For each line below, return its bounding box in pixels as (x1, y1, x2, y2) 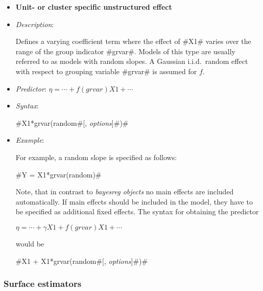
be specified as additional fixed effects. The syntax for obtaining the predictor (15, 206, 259, 217)
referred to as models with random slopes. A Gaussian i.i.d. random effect (15, 56, 248, 66)
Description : (15, 18, 54, 29)
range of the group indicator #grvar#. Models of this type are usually (15, 46, 236, 56)
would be (15, 238, 44, 249)
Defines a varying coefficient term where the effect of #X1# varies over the (15, 36, 251, 47)
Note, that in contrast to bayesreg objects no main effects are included (15, 186, 234, 197)
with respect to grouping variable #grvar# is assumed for (15, 65, 197, 76)
